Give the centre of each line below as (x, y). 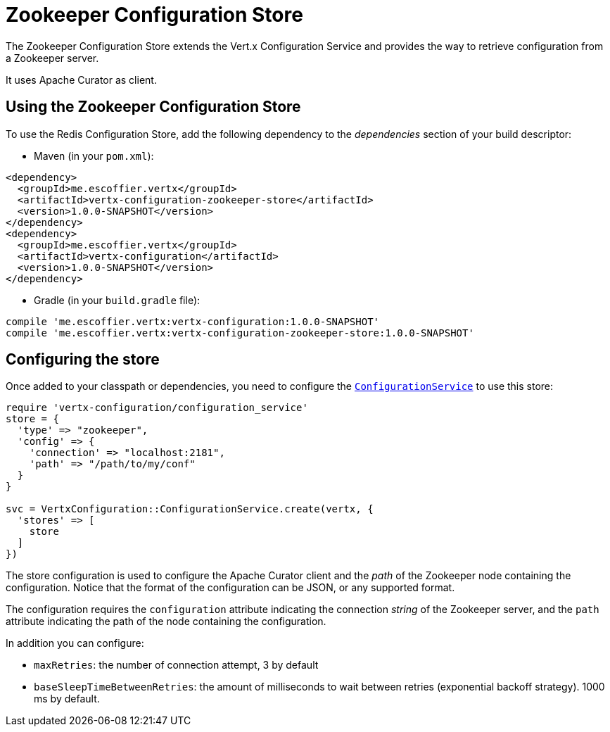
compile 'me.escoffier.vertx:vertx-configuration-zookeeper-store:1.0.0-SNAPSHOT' (240, 333)
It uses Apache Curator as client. (81, 80)
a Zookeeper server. (52, 58)
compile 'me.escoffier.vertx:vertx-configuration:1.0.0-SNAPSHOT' (193, 321)
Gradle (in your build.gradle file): (117, 300)
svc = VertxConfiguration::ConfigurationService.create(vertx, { (190, 509)
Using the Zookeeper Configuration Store (153, 107)
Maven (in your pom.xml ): (94, 156)
